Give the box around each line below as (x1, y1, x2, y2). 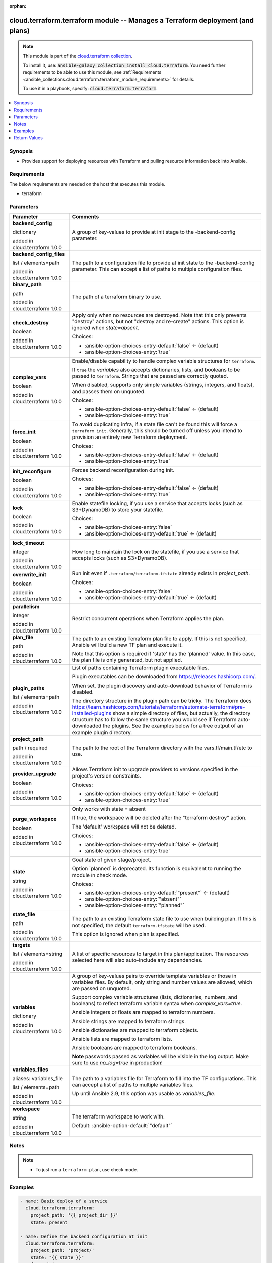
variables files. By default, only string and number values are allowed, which (72, 979, 253, 986)
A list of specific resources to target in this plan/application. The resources (72, 950, 249, 957)
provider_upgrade (12, 770, 56, 778)
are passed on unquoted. (72, 985, 131, 992)
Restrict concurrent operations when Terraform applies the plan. (72, 615, 224, 622)
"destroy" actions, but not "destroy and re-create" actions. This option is (72, 318, 244, 325)
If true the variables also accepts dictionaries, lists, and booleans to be (72, 366, 240, 373)
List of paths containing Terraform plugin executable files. (72, 664, 209, 671)
